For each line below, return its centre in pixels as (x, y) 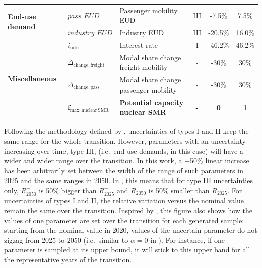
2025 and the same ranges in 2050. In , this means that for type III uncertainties (128, 180)
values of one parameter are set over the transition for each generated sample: (124, 220)
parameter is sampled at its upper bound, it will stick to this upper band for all (127, 250)
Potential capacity (152, 102)
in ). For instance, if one (187, 240)
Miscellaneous (32, 78)
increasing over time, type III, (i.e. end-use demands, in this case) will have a (124, 151)
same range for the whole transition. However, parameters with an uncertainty (125, 141)
